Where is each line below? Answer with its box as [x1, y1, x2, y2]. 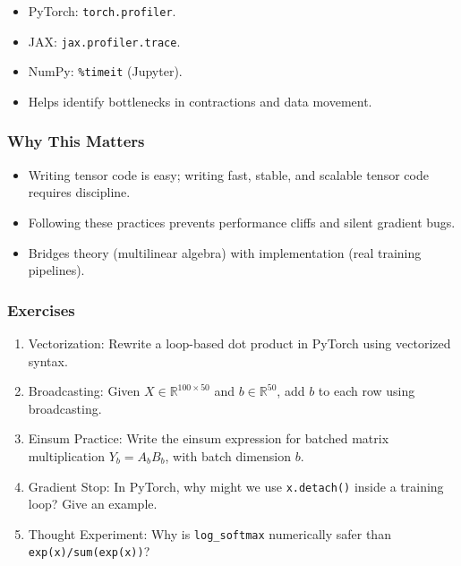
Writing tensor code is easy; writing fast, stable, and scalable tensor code [28, 165, 429, 184]
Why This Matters [7, 130, 145, 152]
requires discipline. [28, 183, 131, 202]
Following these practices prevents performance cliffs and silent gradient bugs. [28, 212, 456, 231]
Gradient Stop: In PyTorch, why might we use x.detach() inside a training [28, 476, 444, 495]
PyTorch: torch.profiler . [28, 2, 176, 20]
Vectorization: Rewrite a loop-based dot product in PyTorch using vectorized [28, 333, 451, 352]
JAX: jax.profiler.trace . [28, 31, 181, 50]
